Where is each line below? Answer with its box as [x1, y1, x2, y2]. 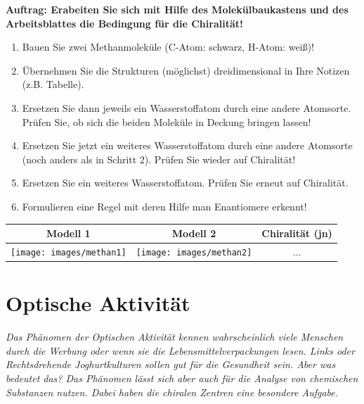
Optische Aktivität [6, 289, 190, 317]
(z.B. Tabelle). [22, 77, 84, 91]
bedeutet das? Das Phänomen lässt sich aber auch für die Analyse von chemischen [6, 370, 358, 385]
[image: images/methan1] [11, 247, 126, 258]
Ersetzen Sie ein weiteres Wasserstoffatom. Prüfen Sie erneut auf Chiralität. [22, 175, 349, 190]
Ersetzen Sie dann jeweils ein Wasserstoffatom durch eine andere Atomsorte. [22, 100, 351, 115]
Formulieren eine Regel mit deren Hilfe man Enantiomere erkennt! [22, 198, 307, 213]
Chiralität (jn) [261, 226, 332, 241]
